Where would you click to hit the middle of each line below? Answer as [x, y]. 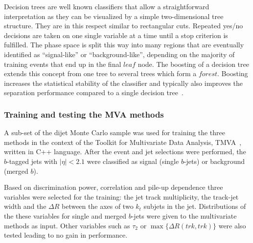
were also [232, 225]
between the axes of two [97, 206]
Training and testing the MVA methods [84, 114]
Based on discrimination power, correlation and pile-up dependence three [114, 187]
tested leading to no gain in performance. [66, 235]
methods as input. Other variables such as [67, 225]
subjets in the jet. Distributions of [195, 206]
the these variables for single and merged [65, 215]
